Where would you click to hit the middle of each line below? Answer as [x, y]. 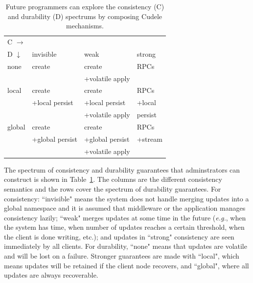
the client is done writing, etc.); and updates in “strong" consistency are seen [119, 236]
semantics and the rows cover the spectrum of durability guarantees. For [113, 188]
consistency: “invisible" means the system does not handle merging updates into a [126, 198]
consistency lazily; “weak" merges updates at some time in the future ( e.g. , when [125, 217]
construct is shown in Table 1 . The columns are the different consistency [113, 179]
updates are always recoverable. [51, 275]
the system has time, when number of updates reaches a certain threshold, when [124, 227]
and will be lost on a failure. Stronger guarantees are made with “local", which [122, 256]
